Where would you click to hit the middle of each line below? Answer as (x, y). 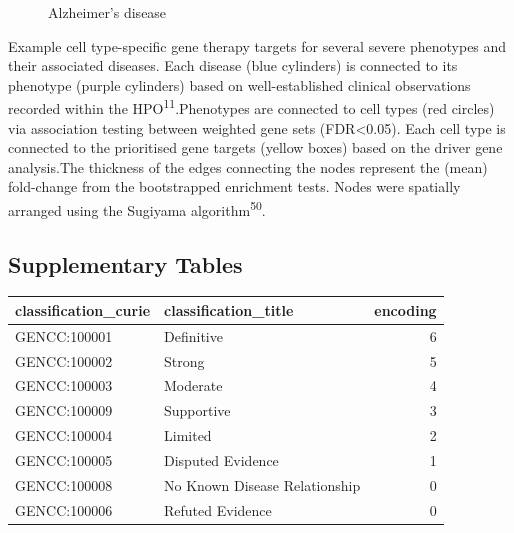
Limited (188, 435)
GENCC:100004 (64, 435)
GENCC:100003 (64, 385)
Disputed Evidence (221, 460)
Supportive (197, 410)
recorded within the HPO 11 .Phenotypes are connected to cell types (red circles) (251, 107)
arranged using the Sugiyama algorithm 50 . (137, 208)
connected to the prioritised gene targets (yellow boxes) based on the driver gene (255, 147)
